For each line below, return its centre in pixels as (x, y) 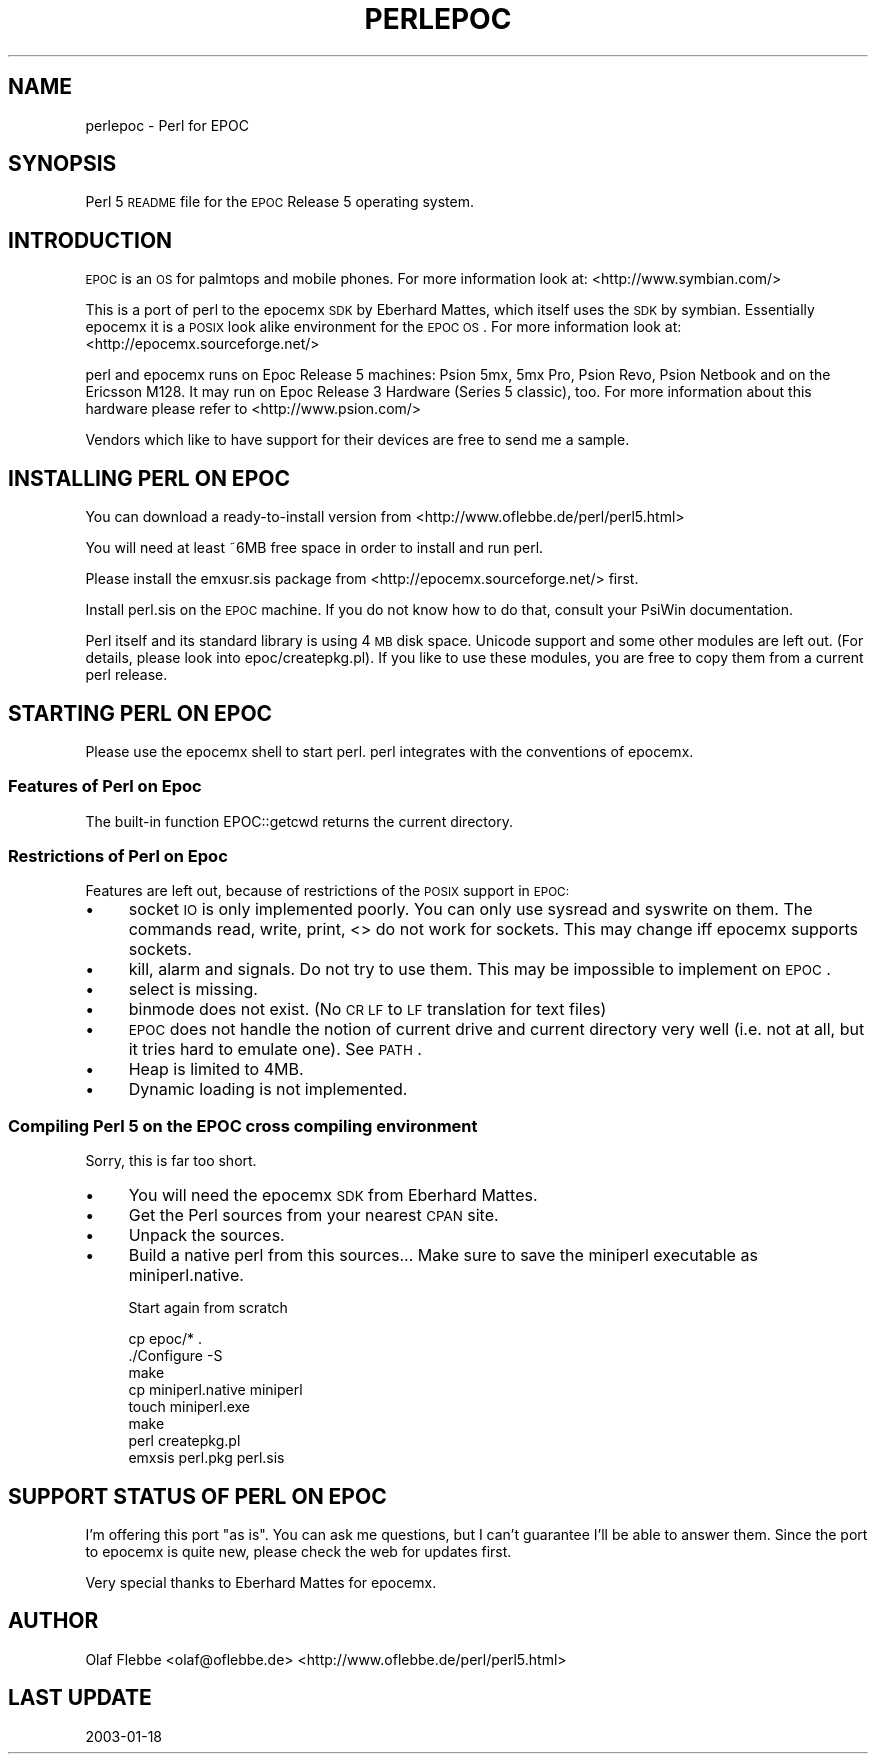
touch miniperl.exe (189, 1407)
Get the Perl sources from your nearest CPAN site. (313, 1215)
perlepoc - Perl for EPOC (167, 125)
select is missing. (193, 989)
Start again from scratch (208, 1308)
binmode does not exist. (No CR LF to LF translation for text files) (367, 1009)
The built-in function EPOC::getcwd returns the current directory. (299, 821)
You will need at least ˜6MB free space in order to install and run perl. (314, 548)
